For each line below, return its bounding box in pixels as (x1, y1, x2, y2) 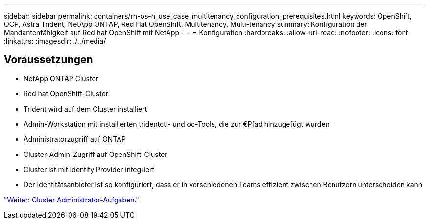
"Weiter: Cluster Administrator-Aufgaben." (4, 195, 139, 204)
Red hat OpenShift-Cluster (24, 89, 109, 98)
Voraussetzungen (4, 53, 93, 66)
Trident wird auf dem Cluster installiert (24, 104, 147, 113)
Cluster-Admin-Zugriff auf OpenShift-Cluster (24, 150, 167, 158)
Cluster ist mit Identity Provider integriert (24, 165, 155, 174)
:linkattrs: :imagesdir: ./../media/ (4, 37, 106, 45)
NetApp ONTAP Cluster (24, 74, 98, 83)
